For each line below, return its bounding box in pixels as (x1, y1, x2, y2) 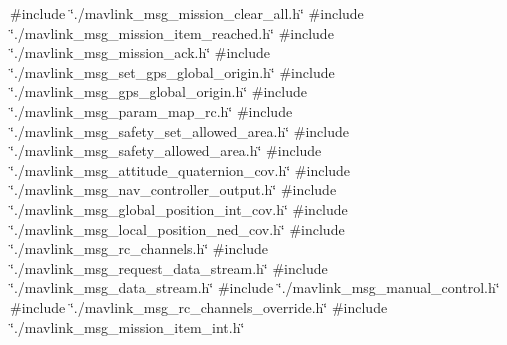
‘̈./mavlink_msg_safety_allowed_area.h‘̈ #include (10, 140, 322, 161)
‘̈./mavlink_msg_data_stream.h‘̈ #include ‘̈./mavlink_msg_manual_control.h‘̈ (10, 277, 500, 298)
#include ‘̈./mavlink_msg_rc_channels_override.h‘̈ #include (10, 296, 388, 317)
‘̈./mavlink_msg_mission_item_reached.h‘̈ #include (10, 22, 334, 43)
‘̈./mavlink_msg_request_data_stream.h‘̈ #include (10, 257, 328, 278)
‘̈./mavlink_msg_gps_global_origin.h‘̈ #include (10, 81, 307, 102)
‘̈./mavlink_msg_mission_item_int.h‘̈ (10, 316, 245, 337)
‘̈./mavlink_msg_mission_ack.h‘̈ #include (10, 42, 271, 63)
